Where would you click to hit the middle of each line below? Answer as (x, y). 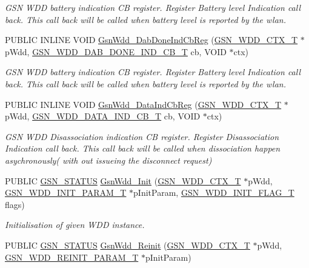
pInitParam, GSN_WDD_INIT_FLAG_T (214, 193)
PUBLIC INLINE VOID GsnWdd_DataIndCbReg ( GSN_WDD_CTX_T (143, 104)
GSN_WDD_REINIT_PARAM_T (72, 257)
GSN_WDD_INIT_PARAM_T (66, 193)
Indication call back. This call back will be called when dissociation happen (143, 148)
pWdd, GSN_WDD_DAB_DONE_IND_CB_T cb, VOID (116, 51)
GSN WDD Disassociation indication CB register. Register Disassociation (142, 136)
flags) (15, 204)
